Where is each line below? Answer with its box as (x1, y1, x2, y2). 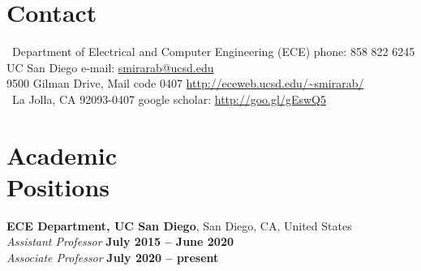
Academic (6, 138, 118, 171)
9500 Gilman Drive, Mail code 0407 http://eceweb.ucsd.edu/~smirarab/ (6, 75, 364, 92)
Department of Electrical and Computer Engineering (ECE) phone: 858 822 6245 (11, 43, 415, 60)
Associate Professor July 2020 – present (6, 249, 219, 265)
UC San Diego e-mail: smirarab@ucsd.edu (6, 58, 214, 75)
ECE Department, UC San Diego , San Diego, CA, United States (6, 217, 352, 234)
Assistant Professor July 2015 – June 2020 (6, 233, 234, 250)
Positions (6, 170, 110, 203)
